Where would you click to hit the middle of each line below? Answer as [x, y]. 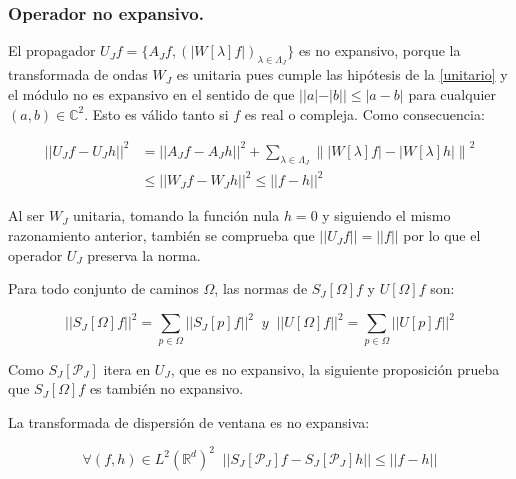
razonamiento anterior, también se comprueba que [161, 235]
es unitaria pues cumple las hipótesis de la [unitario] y [342, 74]
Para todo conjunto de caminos [103, 288]
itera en [127, 368]
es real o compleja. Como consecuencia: [364, 113]
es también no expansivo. [166, 388]
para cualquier [452, 94]
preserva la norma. [144, 254]
